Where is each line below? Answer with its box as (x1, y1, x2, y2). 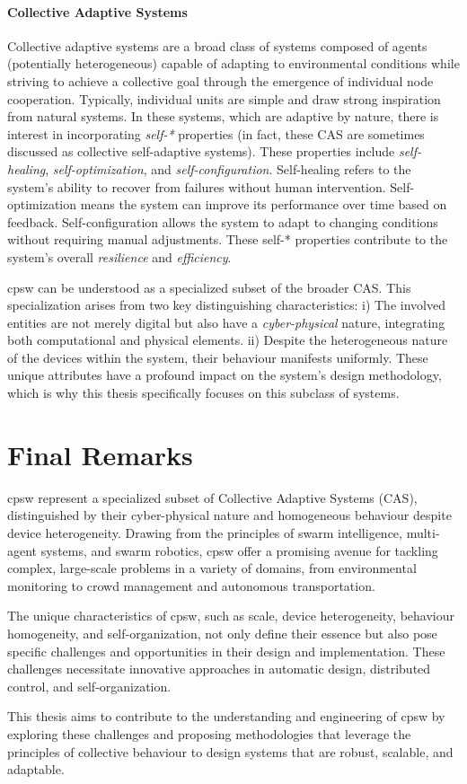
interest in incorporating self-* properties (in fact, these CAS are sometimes (7, 124, 425, 143)
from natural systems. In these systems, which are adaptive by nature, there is (7, 107, 439, 126)
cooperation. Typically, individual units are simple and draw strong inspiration (7, 89, 441, 108)
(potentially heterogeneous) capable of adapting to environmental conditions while (7, 54, 460, 73)
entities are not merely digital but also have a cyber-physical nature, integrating (7, 313, 445, 331)
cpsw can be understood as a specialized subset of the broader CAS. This (7, 277, 411, 296)
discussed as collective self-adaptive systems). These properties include (7, 142, 395, 161)
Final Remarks (7, 436, 193, 472)
